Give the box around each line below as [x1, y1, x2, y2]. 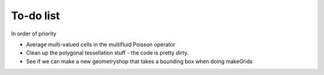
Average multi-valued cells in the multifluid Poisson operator [26, 41, 175, 48]
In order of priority [11, 30, 57, 37]
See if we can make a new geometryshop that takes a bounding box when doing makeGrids [26, 58, 253, 65]
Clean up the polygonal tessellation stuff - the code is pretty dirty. [26, 49, 189, 56]
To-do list [11, 9, 60, 22]
